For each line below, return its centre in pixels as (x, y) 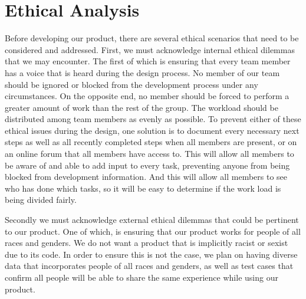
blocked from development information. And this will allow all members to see (146, 177)
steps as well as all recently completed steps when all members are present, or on (151, 142)
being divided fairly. (41, 200)
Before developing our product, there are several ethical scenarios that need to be (152, 38)
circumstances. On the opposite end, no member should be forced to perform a (147, 96)
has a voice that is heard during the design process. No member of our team (142, 72)
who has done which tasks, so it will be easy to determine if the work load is (143, 188)
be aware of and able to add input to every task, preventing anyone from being (147, 165)
